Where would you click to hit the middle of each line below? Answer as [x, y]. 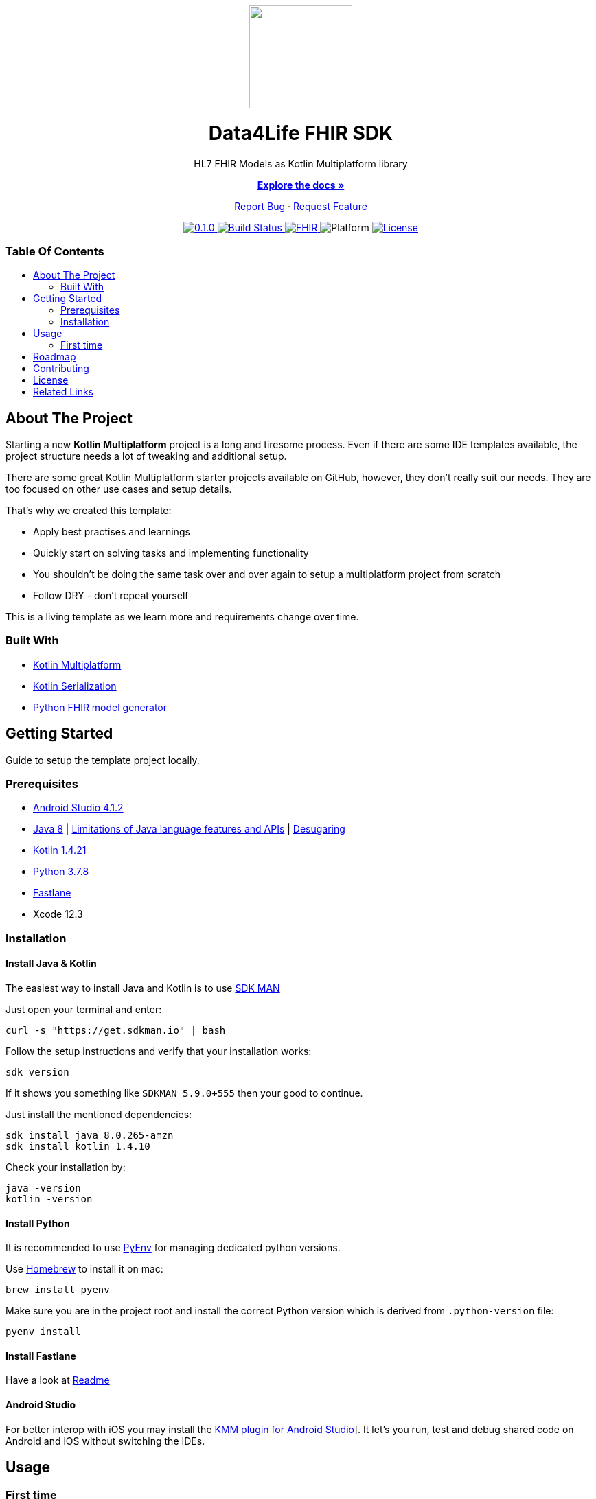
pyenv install [43, 1332]
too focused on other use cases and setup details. [119, 489]
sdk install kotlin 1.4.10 [78, 1147]
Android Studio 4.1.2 [78, 808]
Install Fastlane [41, 1356]
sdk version [37, 1072]
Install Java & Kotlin [51, 964]
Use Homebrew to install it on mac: [84, 1269]
